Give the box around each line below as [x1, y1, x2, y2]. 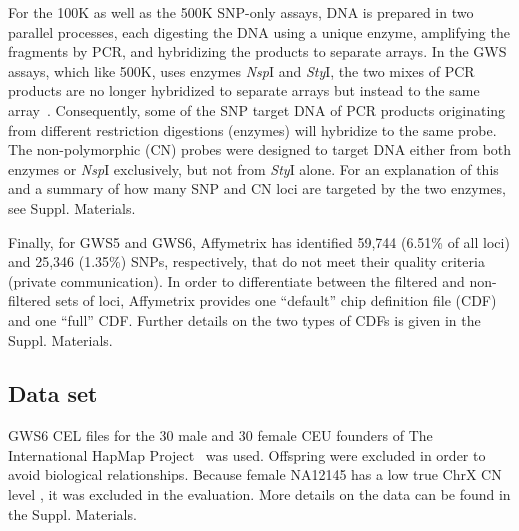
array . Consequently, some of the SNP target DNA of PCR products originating [8, 99, 506, 120]
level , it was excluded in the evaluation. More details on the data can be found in [8, 484, 511, 505]
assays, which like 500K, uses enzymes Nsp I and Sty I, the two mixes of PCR [8, 60, 475, 81]
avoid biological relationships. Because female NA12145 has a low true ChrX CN [8, 464, 502, 485]
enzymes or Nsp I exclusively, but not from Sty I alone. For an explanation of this [8, 158, 499, 179]
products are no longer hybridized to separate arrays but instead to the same [8, 80, 480, 101]
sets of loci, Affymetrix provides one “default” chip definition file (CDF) [55, 290, 497, 311]
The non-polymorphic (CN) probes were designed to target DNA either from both [8, 139, 512, 160]
